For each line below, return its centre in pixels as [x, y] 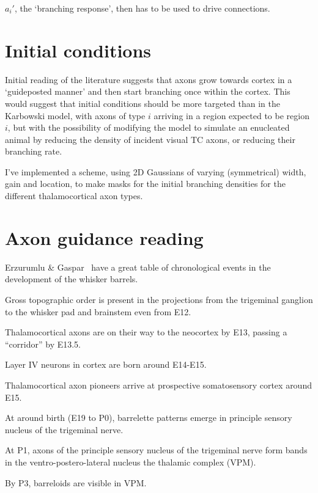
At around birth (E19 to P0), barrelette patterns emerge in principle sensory [149, 418]
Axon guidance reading [104, 237]
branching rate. [34, 151]
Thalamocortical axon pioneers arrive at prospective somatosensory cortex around [158, 385]
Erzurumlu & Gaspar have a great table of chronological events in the [138, 267]
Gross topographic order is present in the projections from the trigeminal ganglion [159, 299]
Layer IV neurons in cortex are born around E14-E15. [106, 364]
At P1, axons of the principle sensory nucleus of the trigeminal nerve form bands [156, 450]
